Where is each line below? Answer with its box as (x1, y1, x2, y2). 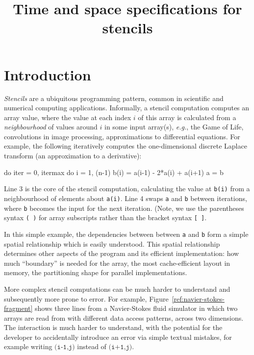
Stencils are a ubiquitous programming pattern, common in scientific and (4, 93, 224, 103)
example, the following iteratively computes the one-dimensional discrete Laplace (4, 141, 247, 151)
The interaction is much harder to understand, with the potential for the (4, 322, 223, 332)
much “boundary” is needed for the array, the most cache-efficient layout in (4, 257, 230, 268)
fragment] (4, 303, 33, 313)
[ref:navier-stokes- (172, 293, 225, 304)
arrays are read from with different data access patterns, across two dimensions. (4, 312, 244, 323)
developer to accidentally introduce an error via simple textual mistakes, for (4, 331, 232, 342)
